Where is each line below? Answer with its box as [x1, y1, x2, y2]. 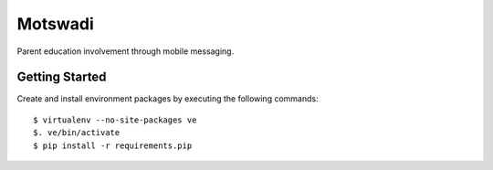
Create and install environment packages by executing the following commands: [16, 93, 319, 104]
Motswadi [16, 14, 95, 34]
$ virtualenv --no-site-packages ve [33, 114, 197, 125]
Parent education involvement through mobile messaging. [16, 46, 235, 57]
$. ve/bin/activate [33, 128, 121, 138]
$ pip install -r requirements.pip [33, 140, 193, 151]
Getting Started [16, 69, 107, 85]
